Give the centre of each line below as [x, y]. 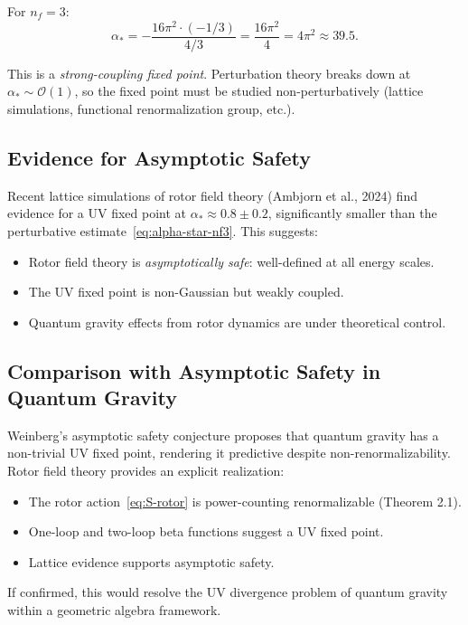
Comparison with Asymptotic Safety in [194, 370]
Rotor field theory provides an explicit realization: [146, 471]
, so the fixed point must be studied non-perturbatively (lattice [249, 91]
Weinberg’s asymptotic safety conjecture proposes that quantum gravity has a [223, 435]
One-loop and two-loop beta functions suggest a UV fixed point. [206, 531]
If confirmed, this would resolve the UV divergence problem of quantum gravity [228, 592]
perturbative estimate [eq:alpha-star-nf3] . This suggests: [163, 230]
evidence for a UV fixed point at [97, 213]
